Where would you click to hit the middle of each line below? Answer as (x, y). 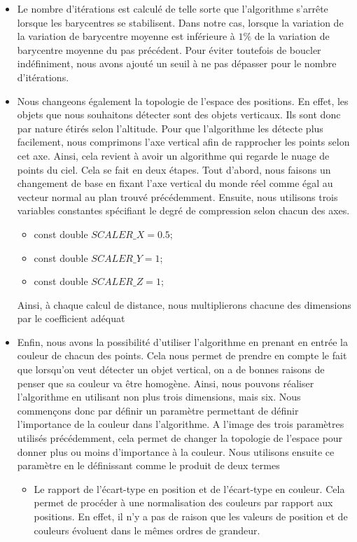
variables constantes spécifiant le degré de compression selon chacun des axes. (183, 210)
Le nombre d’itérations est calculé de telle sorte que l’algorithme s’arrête (173, 8)
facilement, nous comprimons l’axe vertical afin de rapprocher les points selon (183, 142)
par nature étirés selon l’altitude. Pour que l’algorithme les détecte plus (170, 128)
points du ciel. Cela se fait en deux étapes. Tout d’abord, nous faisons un (174, 169)
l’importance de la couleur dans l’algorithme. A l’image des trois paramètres (181, 424)
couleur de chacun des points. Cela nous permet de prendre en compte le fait (182, 355)
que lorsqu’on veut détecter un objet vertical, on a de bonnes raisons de (171, 369)
